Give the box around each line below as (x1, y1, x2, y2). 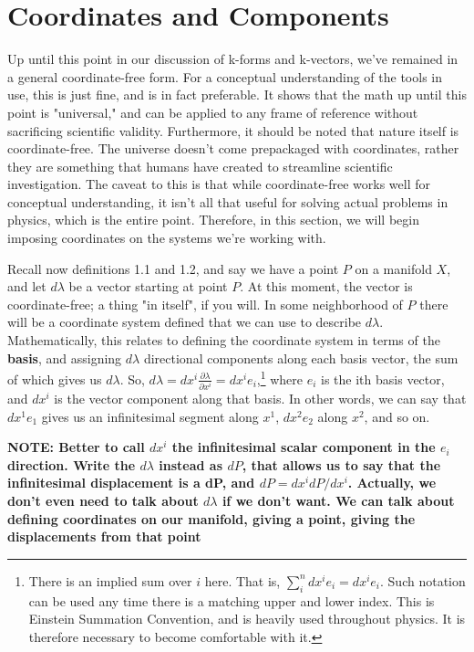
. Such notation (380, 571, 466, 590)
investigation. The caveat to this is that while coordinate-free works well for (7, 174, 430, 194)
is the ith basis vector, (321, 369, 445, 388)
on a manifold (355, 258, 432, 278)
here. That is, (204, 571, 281, 590)
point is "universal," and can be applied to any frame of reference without (7, 102, 418, 121)
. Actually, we (347, 473, 437, 492)
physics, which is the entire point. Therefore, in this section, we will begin (7, 210, 419, 229)
